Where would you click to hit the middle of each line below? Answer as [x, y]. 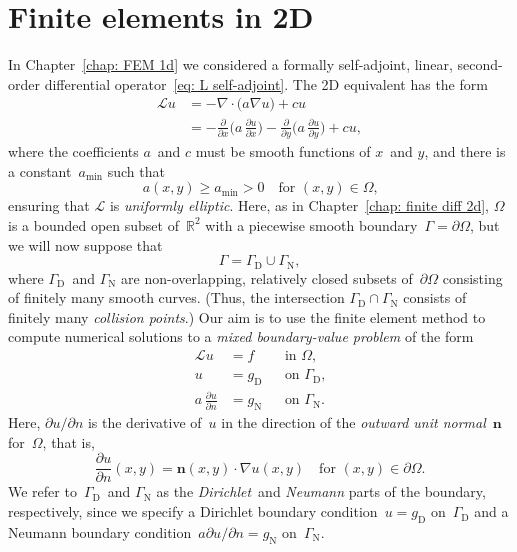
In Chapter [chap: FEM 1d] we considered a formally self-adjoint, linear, [230, 64]
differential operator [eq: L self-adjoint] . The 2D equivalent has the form [266, 83]
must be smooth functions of [283, 151]
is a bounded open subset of [93, 224]
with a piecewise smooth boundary [311, 224]
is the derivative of [144, 422]
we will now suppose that [85, 244]
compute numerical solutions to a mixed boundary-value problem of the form [241, 336]
